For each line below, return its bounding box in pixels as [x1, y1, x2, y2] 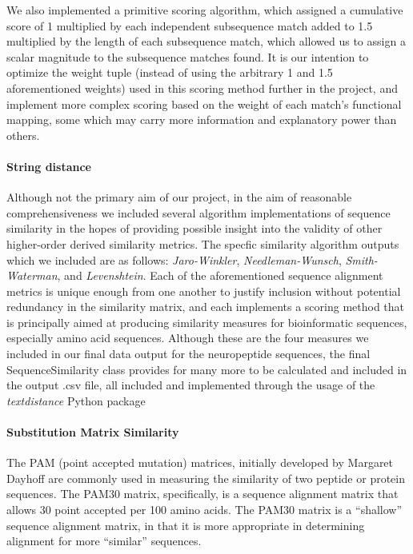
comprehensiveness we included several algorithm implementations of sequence [6, 204, 391, 221]
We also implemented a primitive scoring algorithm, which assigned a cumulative [6, 2, 403, 18]
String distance [6, 157, 91, 174]
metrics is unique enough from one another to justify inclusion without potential [6, 282, 401, 299]
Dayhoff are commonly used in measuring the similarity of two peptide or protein [6, 469, 406, 486]
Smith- [345, 251, 378, 268]
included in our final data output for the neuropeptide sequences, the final [6, 345, 371, 362]
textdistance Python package [6, 392, 146, 409]
